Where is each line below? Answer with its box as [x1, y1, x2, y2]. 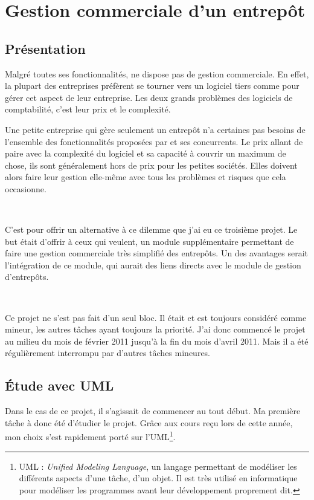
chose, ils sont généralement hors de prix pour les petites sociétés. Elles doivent [5, 158, 298, 171]
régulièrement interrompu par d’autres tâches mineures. [5, 346, 211, 359]
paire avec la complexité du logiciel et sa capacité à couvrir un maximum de [5, 147, 286, 160]
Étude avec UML [5, 376, 114, 395]
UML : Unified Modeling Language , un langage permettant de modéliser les [19, 459, 297, 472]
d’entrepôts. [5, 270, 49, 283]
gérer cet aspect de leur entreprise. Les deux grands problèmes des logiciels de [5, 91, 293, 103]
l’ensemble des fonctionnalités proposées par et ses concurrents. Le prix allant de [5, 135, 303, 148]
